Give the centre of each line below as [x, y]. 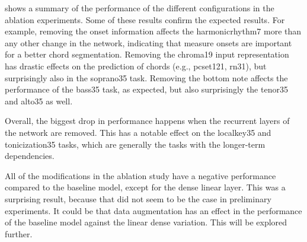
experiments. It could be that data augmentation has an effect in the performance [153, 210]
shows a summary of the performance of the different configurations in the [140, 8]
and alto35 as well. [39, 101]
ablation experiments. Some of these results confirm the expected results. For [145, 19]
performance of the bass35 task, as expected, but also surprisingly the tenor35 [146, 89]
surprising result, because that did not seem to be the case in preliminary [138, 198]
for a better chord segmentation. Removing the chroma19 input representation [147, 54]
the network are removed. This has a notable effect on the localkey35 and [138, 132]
